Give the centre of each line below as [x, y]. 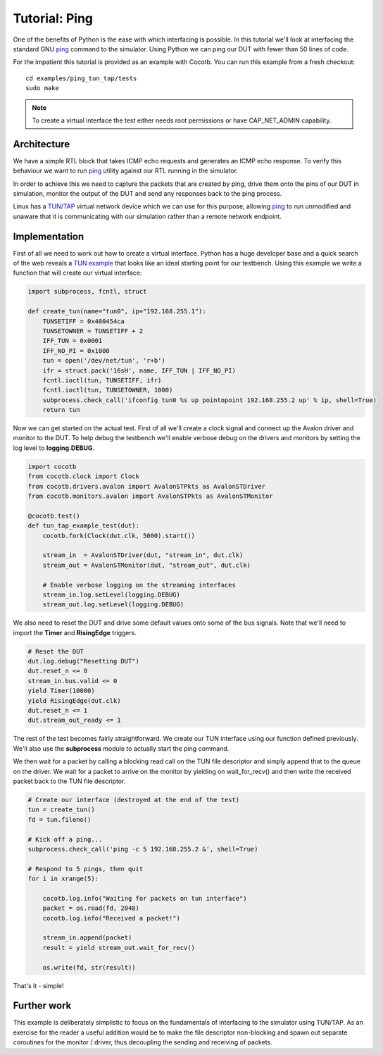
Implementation [49, 236]
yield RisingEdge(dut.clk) [74, 700]
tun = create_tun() [61, 810]
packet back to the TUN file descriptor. [69, 781]
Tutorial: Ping [53, 18]
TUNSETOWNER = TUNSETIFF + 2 [93, 331]
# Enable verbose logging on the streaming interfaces [139, 585]
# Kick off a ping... [65, 839]
